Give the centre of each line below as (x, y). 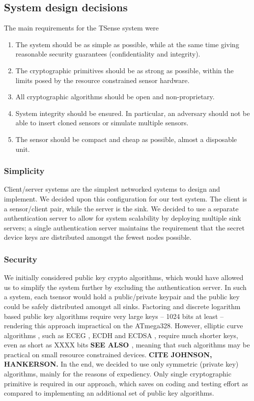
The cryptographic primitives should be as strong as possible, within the (125, 70)
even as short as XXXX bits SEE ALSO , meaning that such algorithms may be (127, 345)
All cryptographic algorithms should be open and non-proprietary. (115, 97)
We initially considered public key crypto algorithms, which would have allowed (124, 277)
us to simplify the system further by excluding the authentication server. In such (125, 287)
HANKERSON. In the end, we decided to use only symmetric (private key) (121, 364)
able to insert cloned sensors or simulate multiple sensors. (102, 123)
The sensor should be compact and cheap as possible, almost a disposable (126, 139)
